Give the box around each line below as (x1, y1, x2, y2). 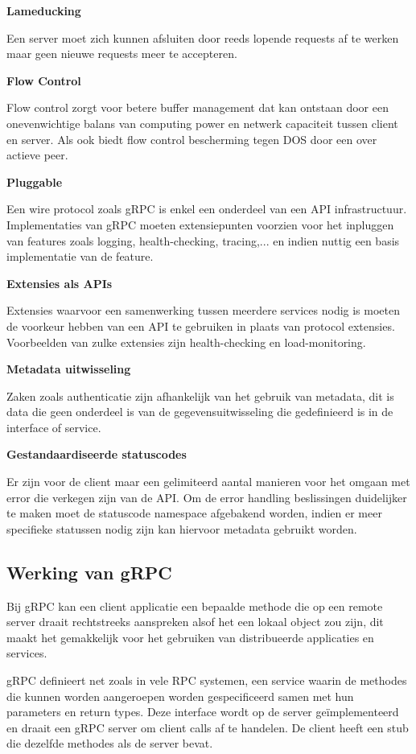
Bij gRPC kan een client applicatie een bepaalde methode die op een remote (6, 597, 383, 614)
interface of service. (6, 418, 101, 435)
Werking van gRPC (6, 559, 172, 584)
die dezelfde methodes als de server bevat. (6, 735, 213, 752)
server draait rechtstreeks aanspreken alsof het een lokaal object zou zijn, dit (6, 613, 384, 630)
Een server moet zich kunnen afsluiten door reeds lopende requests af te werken (6, 29, 399, 46)
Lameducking (6, 2, 81, 19)
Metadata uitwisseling (6, 361, 131, 377)
